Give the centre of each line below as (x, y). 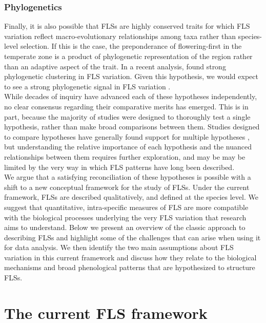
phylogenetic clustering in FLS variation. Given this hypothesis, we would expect (131, 76)
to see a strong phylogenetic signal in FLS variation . (87, 86)
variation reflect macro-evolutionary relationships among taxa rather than (120, 36)
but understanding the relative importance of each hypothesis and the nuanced (128, 147)
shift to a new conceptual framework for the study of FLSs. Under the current (127, 187)
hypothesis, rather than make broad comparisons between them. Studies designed (132, 127)
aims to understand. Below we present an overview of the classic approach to (125, 227)
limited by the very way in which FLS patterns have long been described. (119, 167)
